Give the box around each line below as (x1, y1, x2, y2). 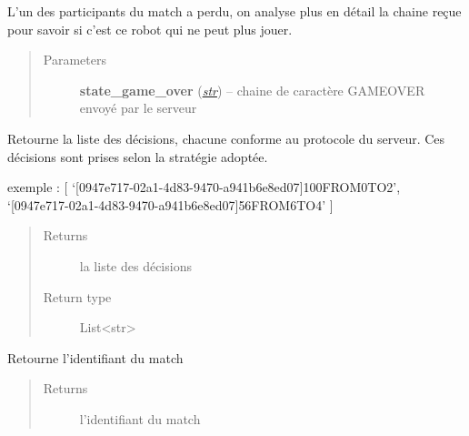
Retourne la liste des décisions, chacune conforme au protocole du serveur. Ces (7, 128, 445, 147)
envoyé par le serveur (79, 98, 197, 117)
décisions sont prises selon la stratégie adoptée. (7, 147, 268, 166)
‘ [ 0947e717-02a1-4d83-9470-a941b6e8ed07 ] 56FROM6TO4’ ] (7, 195, 334, 214)
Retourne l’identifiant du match (7, 348, 184, 367)
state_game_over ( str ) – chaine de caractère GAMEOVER (79, 80, 425, 99)
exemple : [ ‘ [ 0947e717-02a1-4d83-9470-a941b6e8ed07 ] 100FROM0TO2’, (7, 177, 401, 197)
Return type (43, 287, 112, 306)
